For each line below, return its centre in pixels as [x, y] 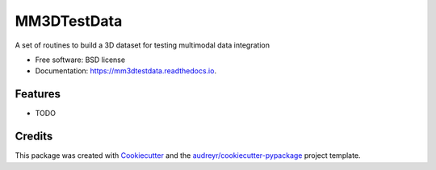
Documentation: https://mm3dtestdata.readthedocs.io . [126, 71]
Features [38, 94]
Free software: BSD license [80, 60]
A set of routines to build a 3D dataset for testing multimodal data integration [143, 45]
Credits [34, 137]
